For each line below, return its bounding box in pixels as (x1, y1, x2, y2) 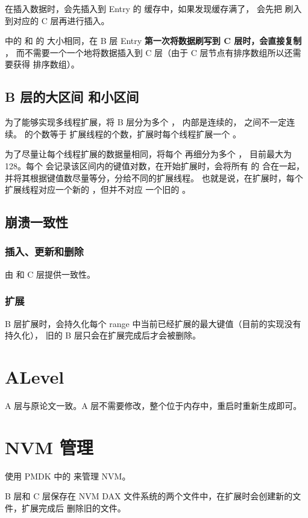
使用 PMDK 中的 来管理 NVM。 (5, 469, 131, 482)
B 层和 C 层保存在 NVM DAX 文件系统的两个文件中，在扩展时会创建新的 (5, 490, 293, 502)
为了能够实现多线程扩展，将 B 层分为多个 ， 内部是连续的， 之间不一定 (5, 116, 287, 128)
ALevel (5, 364, 64, 388)
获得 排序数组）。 (13, 58, 80, 70)
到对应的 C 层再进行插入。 (5, 14, 110, 27)
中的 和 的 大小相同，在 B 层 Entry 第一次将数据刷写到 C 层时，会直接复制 (5, 34, 302, 47)
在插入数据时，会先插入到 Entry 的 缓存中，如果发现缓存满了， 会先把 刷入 (5, 2, 302, 14)
